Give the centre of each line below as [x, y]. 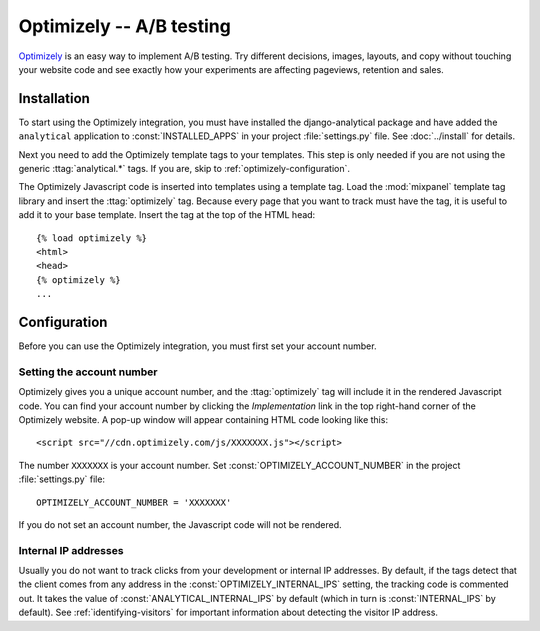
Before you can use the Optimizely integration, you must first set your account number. [197, 346]
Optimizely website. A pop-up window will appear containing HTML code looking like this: [203, 419]
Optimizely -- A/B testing [125, 26]
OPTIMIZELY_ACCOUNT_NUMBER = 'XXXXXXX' [134, 502]
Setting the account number [88, 372]
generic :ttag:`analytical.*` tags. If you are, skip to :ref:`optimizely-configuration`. [184, 169]
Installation [54, 98]
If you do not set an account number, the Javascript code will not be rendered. [180, 524]
